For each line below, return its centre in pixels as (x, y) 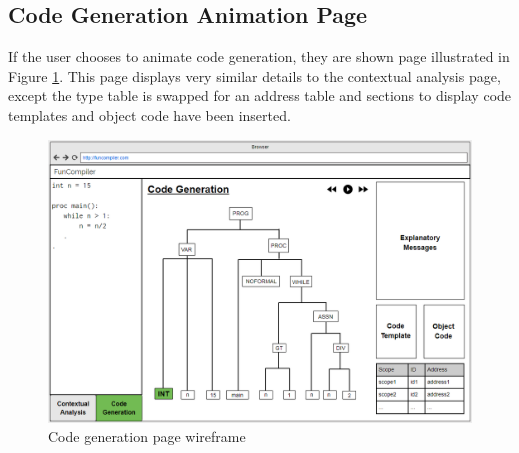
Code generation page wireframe (147, 436)
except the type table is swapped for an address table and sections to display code (260, 95)
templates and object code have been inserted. (149, 114)
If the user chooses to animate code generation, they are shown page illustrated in (259, 56)
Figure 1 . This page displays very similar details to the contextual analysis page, (254, 75)
